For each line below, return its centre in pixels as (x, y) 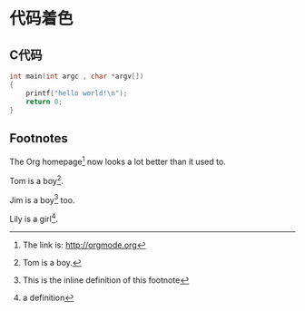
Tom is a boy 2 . (36, 180)
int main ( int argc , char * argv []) (77, 76)
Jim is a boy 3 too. (42, 199)
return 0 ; (44, 102)
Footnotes (39, 138)
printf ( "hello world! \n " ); (77, 93)
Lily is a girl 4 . (34, 218)
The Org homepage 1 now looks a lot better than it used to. (118, 161)
